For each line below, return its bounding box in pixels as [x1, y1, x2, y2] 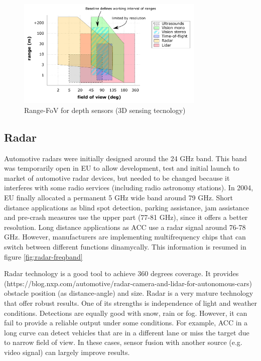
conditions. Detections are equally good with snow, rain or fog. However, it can [4, 307, 247, 318]
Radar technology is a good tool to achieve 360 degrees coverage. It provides [4, 268, 239, 279]
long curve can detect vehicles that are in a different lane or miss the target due [4, 327, 249, 337]
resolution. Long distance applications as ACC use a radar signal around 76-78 [4, 221, 246, 232]
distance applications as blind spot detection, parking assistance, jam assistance [4, 202, 249, 212]
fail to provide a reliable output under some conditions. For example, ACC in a [4, 317, 248, 328]
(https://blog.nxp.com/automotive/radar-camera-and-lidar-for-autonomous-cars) [4, 278, 252, 288]
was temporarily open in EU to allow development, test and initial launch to [4, 163, 239, 173]
